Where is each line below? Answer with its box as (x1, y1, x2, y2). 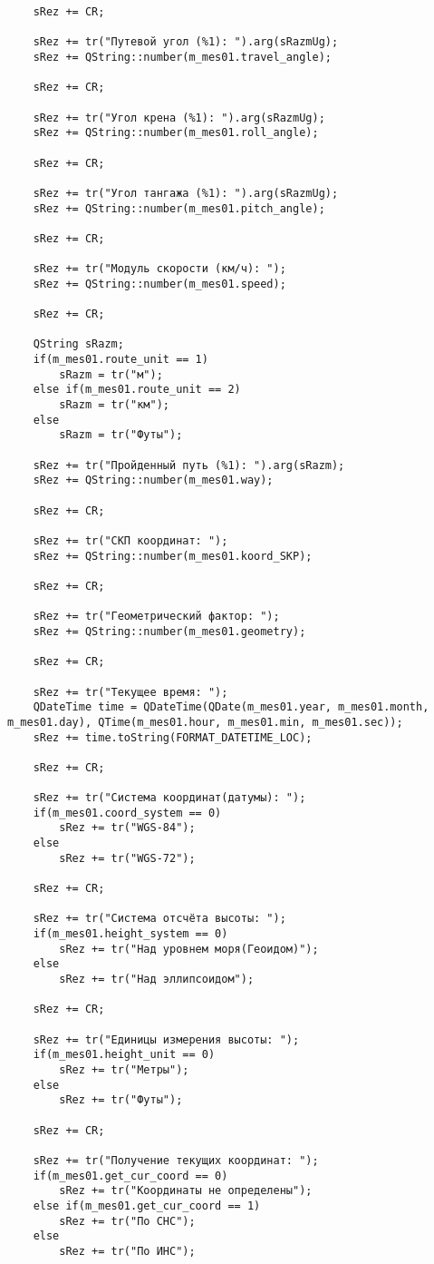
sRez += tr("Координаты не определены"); (59, 1184, 313, 1198)
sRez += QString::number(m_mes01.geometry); (33, 624, 306, 638)
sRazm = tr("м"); (59, 367, 163, 381)
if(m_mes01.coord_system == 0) (33, 806, 222, 819)
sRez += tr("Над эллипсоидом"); (59, 973, 255, 985)
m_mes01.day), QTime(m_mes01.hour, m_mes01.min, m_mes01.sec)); (7, 715, 403, 729)
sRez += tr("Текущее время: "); (33, 685, 228, 699)
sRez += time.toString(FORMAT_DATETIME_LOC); (33, 730, 313, 744)
